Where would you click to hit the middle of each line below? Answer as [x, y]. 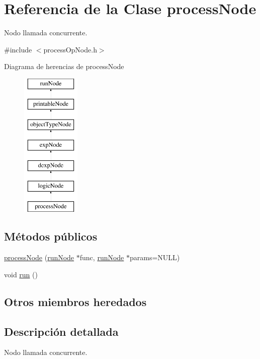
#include [18, 49]
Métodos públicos [51, 236]
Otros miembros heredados [75, 301]
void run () [21, 274]
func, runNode [102, 257]
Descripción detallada [61, 331]
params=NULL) [155, 257]
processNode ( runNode [39, 257]
